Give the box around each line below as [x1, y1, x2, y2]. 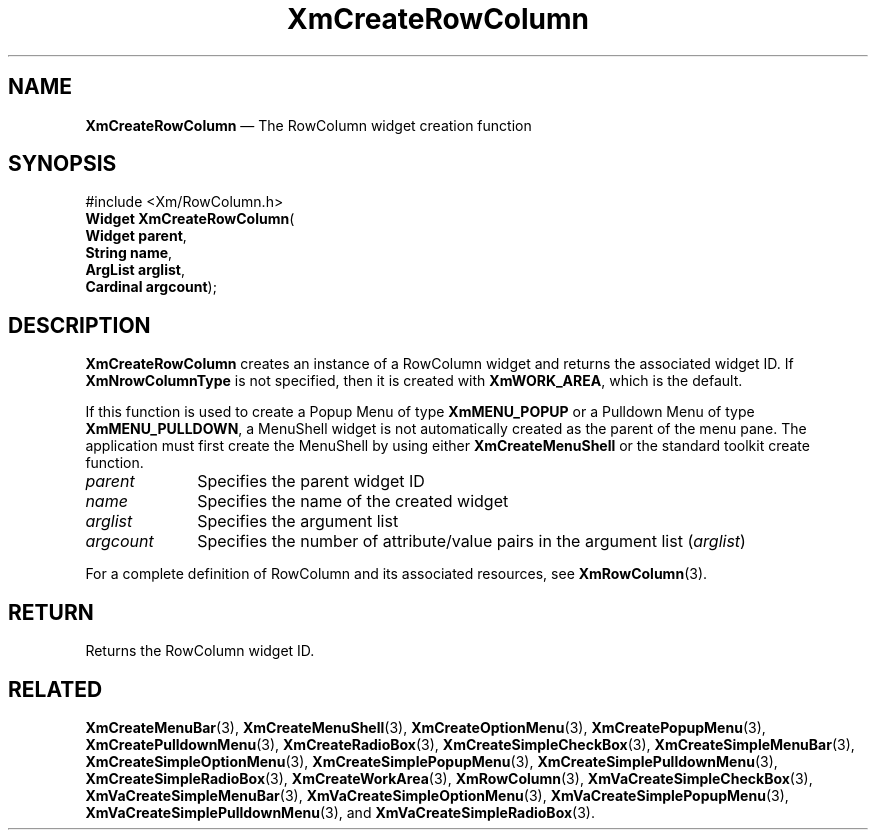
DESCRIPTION [8, 312, 151, 338]
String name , [85, 244, 173, 262]
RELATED [8, 676, 103, 702]
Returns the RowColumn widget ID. [85, 642, 315, 660]
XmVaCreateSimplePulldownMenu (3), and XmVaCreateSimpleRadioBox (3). [85, 803, 595, 821]
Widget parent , [85, 227, 187, 245]
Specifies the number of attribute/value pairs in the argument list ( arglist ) [197, 531, 746, 552]
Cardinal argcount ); [85, 278, 217, 296]
